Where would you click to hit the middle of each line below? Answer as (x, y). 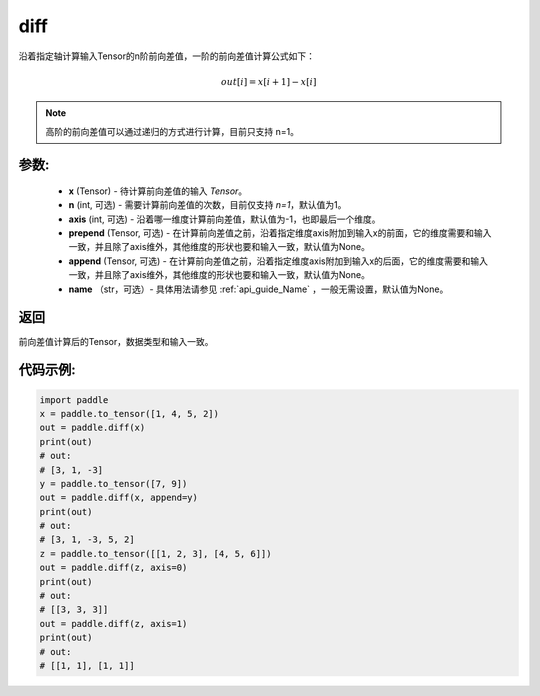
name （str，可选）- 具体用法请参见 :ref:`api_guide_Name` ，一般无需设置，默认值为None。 (258, 289)
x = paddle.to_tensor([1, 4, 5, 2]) (129, 413)
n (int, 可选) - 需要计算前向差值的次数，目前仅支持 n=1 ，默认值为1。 (207, 205)
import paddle (74, 399)
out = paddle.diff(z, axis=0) (113, 568)
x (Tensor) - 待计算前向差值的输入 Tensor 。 (158, 191)
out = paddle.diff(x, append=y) (119, 498)
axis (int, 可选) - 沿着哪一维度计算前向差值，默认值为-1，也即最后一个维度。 (224, 219)
